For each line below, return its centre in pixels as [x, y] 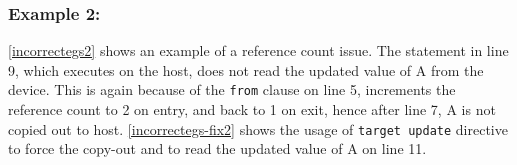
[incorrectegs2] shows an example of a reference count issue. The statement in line [258, 50]
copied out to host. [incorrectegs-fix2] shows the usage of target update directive [258, 128]
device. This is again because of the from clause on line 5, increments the [232, 89]
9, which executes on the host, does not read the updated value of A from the [246, 69]
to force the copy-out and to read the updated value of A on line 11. [217, 148]
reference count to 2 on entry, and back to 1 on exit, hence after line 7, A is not [252, 109]
